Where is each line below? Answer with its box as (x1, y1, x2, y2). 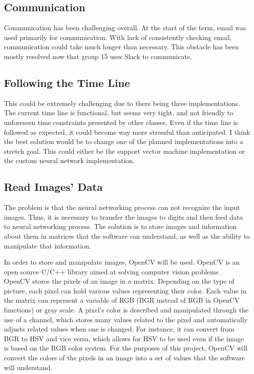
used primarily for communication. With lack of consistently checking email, (4, 32, 232, 42)
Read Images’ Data (4, 179, 103, 194)
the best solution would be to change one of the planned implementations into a (4, 136, 243, 146)
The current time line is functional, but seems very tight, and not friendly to (4, 107, 233, 118)
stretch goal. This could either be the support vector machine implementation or (4, 145, 245, 156)
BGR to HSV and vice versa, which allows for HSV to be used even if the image (4, 333, 244, 343)
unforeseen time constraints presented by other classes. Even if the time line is (4, 117, 238, 127)
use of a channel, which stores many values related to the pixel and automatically (4, 314, 248, 324)
